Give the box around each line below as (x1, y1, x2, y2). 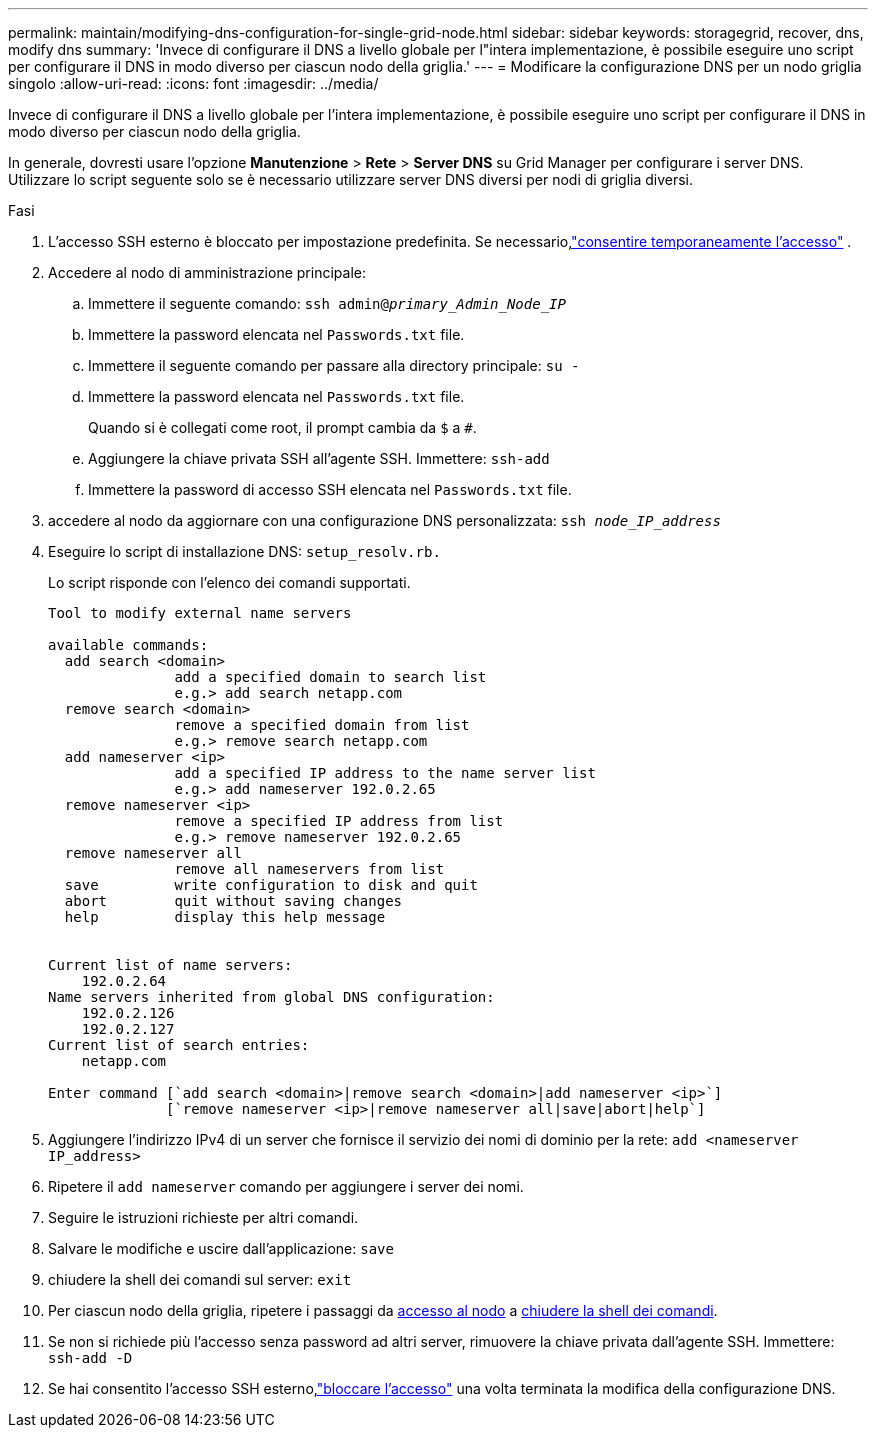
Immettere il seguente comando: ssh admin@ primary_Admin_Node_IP (88, 295, 566, 312)
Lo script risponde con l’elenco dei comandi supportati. (48, 574, 411, 591)
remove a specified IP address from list (174, 813, 504, 829)
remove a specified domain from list (174, 717, 470, 733)
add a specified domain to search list (174, 669, 487, 685)
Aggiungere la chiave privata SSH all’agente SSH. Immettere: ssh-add (88, 450, 550, 467)
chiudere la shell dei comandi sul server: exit (48, 1271, 352, 1288)
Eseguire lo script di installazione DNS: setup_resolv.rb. (48, 543, 441, 560)
